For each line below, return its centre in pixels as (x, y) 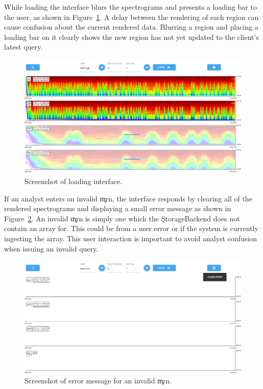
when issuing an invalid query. (51, 248)
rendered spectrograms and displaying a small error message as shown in (118, 208)
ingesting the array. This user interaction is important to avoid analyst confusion (130, 238)
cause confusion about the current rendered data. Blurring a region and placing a (131, 27)
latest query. (23, 47)
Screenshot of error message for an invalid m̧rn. (98, 381)
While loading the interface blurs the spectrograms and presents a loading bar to (130, 7)
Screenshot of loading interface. (74, 181)
